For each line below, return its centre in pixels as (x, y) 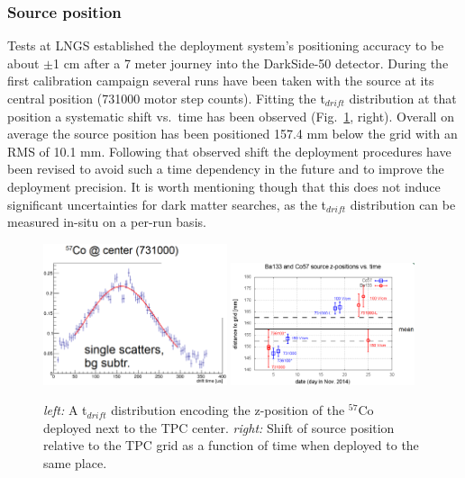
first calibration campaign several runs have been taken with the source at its (221, 81)
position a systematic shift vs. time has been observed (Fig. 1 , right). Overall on (231, 116)
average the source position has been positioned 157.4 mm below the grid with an (232, 134)
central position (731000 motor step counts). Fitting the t (166, 98)
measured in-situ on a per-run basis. (107, 222)
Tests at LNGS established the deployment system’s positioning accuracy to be (226, 45)
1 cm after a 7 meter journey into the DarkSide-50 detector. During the (251, 63)
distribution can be (403, 204)
